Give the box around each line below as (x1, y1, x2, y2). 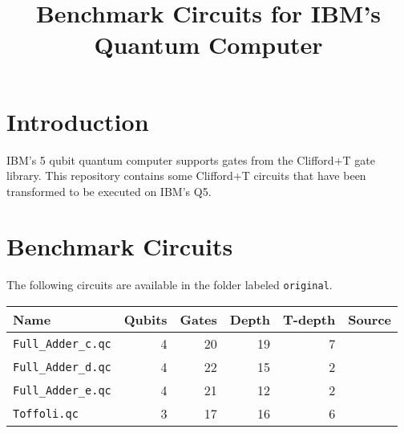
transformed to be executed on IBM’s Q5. (6, 182, 212, 199)
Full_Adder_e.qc (13, 383, 111, 397)
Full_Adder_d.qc (13, 360, 111, 374)
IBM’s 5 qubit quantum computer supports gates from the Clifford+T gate (6, 151, 375, 168)
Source (348, 310, 392, 329)
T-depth (282, 310, 336, 329)
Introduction (6, 104, 149, 137)
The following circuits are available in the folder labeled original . (6, 276, 333, 293)
